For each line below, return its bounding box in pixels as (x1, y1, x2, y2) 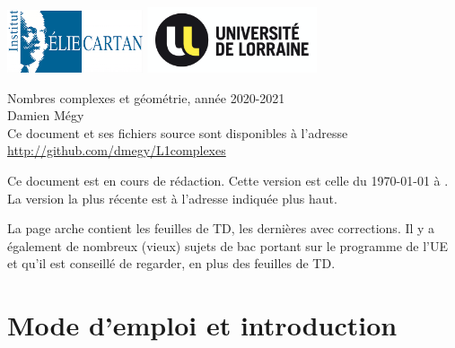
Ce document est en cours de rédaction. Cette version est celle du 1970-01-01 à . (7, 170, 449, 189)
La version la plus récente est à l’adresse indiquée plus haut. (7, 188, 337, 207)
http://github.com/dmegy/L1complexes (7, 141, 226, 160)
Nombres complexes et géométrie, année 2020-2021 (7, 88, 285, 107)
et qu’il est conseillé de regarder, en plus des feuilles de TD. (7, 254, 336, 273)
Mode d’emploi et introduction (7, 307, 398, 344)
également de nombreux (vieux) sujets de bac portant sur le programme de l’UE (7, 236, 448, 255)
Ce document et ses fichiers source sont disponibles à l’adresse (7, 123, 348, 142)
